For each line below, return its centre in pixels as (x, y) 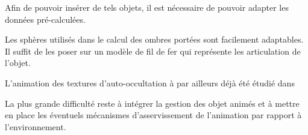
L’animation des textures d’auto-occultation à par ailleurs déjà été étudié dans (150, 82)
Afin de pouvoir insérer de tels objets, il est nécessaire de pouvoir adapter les (147, 7)
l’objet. (18, 63)
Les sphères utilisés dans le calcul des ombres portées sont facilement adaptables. (154, 39)
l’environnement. (36, 126)
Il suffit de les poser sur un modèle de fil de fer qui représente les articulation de (153, 51)
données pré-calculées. (45, 19)
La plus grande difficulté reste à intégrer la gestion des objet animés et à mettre (152, 103)
